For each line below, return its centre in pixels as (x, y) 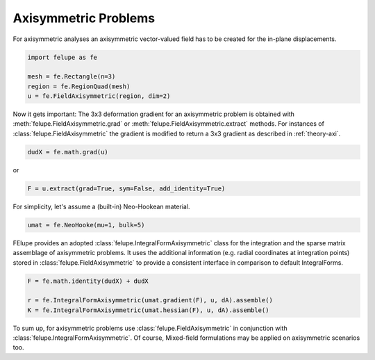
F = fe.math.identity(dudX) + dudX (88, 281)
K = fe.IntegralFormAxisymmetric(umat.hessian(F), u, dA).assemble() (148, 310)
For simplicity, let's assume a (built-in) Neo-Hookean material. (101, 206)
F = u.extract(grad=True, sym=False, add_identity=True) (126, 188)
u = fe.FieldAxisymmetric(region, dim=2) (99, 96)
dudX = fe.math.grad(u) (68, 152)
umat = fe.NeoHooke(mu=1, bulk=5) (86, 225)
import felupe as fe (62, 57)
